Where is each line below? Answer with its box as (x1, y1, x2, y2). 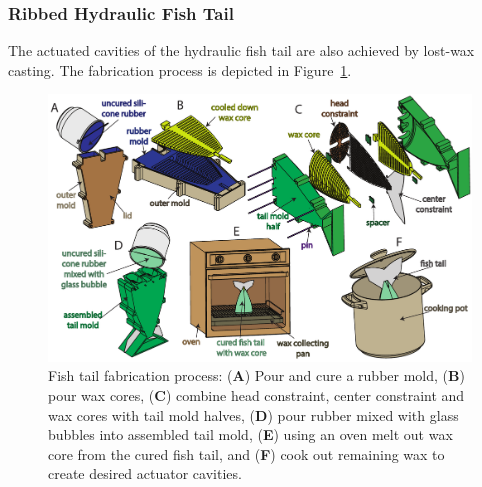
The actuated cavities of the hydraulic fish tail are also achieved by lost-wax (8, 40, 475, 61)
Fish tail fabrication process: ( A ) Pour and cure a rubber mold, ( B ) (48, 365, 465, 386)
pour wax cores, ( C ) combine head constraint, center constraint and (48, 384, 465, 405)
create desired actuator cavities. (48, 463, 242, 484)
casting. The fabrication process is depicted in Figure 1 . (8, 59, 352, 80)
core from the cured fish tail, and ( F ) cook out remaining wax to (48, 443, 445, 464)
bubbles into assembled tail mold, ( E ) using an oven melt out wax (48, 424, 453, 445)
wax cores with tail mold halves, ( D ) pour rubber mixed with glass (48, 404, 459, 425)
